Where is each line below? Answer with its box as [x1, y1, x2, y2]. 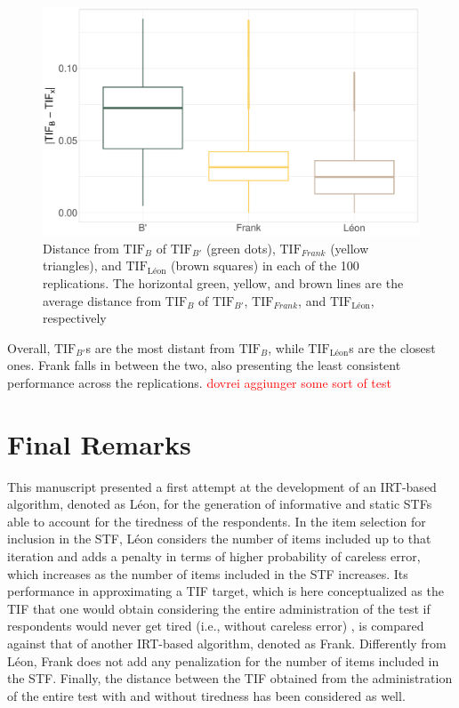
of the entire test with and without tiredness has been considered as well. [7, 686, 406, 704]
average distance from [43, 291, 162, 310]
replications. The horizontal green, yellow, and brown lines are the [43, 273, 404, 292]
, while [268, 338, 304, 357]
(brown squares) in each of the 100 [171, 256, 359, 275]
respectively [43, 309, 107, 327]
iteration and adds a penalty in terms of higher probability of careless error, [7, 546, 421, 565]
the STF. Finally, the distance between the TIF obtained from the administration [7, 669, 453, 688]
